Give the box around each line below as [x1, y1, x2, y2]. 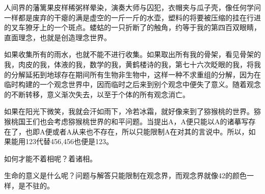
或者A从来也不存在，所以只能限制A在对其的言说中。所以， [52, 126, 249, 136]
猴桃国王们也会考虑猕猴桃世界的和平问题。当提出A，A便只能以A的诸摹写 [4, 116, 249, 126]
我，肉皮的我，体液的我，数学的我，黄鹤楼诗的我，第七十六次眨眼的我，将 [4, 59, 254, 69]
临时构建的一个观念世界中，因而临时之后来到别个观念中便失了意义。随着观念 [4, 79, 261, 90]
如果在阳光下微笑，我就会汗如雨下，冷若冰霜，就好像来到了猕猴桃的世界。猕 [4, 106, 261, 117]
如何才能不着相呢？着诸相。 [4, 153, 97, 163]
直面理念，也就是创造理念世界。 [4, 32, 111, 42]
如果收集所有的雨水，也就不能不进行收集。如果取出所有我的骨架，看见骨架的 [4, 49, 261, 60]
